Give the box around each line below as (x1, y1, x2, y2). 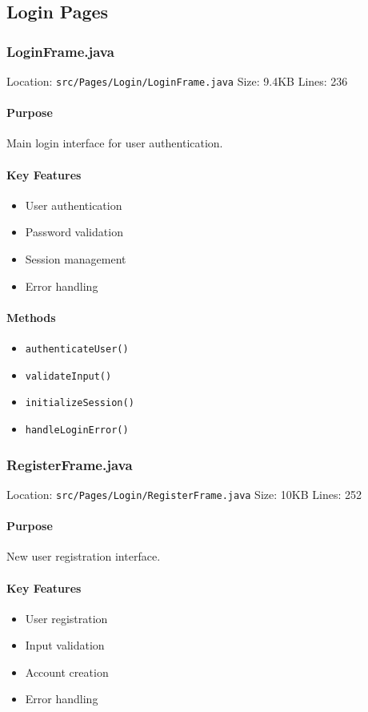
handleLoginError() (25, 424, 129, 436)
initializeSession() (25, 397, 134, 409)
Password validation (25, 223, 123, 240)
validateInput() (25, 370, 112, 382)
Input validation (25, 637, 105, 654)
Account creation (25, 663, 109, 680)
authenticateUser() (25, 344, 129, 356)
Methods (6, 308, 56, 325)
